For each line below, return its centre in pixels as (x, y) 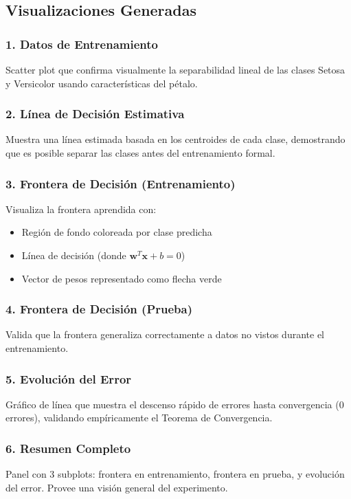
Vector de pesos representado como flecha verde (122, 278)
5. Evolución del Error (69, 378)
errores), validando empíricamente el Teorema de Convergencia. (139, 418)
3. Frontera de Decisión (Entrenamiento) (121, 183)
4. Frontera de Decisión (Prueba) (99, 309)
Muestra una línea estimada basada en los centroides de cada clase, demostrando (175, 139)
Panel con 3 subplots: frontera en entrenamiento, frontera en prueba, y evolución (175, 474)
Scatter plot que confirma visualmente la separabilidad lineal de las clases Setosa (175, 69)
